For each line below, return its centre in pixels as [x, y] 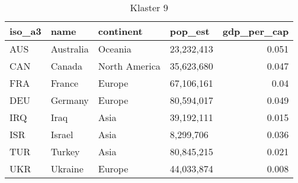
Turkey [65, 151]
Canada [66, 66]
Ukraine [67, 169]
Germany [70, 100]
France [65, 83]
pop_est [190, 31]
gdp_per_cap [256, 31]
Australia [70, 49]
